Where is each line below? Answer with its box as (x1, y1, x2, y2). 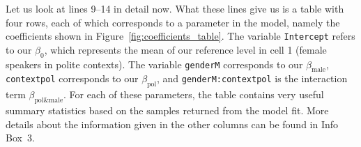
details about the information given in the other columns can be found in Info (6, 116, 339, 131)
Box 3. (6, 130, 35, 145)
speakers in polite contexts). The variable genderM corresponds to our (6, 56, 303, 71)
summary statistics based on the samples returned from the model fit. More (6, 103, 329, 118)
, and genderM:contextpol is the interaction (156, 71, 348, 86)
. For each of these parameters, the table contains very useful (63, 87, 324, 102)
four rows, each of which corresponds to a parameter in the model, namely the (6, 15, 340, 29)
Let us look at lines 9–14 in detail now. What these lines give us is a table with (6, 1, 344, 15)
